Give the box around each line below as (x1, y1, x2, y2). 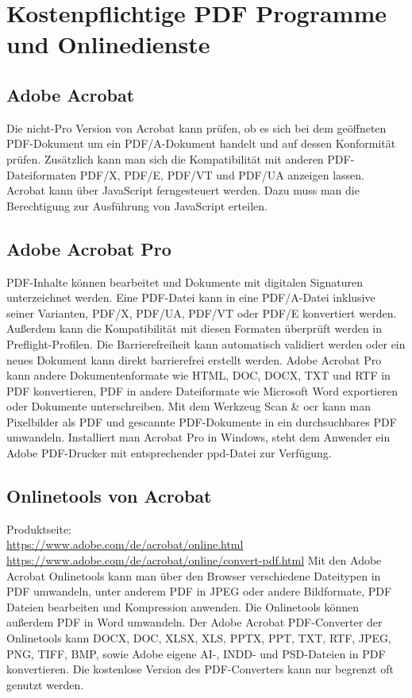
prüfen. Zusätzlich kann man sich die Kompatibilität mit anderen (6, 150, 324, 167)
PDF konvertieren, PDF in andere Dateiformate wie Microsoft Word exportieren (6, 382, 398, 399)
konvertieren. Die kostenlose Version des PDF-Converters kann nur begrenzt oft (6, 661, 394, 677)
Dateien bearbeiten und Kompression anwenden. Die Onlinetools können (6, 598, 360, 615)
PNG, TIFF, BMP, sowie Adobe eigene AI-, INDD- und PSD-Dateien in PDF (6, 645, 386, 661)
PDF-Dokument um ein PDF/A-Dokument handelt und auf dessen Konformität (6, 135, 396, 152)
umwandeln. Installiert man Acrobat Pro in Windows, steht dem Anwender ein (6, 429, 391, 445)
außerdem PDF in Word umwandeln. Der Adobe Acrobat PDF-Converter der (6, 614, 383, 631)
